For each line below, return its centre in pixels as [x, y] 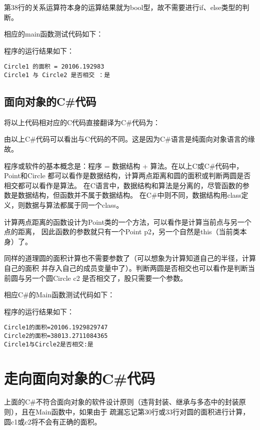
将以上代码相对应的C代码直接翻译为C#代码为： [82, 122]
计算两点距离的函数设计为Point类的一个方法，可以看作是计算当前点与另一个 [128, 222]
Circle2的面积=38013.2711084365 [56, 336]
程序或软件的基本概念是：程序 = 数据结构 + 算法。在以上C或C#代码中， [124, 165]
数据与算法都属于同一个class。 [74, 205]
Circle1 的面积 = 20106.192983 [54, 67]
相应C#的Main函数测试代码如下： [59, 295]
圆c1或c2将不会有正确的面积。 [53, 421]
